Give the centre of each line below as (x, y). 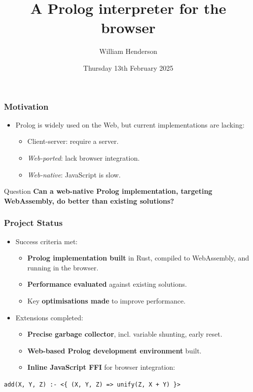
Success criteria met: (47, 241)
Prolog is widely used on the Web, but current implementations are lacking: (130, 124)
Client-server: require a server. (73, 141)
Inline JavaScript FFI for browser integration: (101, 367)
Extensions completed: (49, 317)
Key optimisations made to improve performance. (107, 300)
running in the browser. (63, 267)
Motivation (26, 106)
